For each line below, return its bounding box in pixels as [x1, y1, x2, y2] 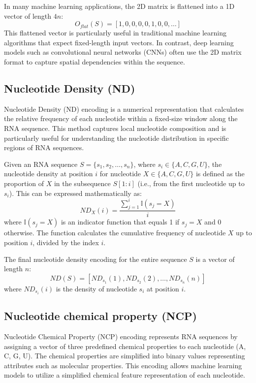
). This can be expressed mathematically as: [9, 188, 142, 198]
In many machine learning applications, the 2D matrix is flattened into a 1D [4, 1, 235, 11]
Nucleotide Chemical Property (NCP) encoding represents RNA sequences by [4, 331, 238, 342]
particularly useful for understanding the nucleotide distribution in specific [4, 132, 229, 143]
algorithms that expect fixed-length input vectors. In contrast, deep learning [4, 37, 234, 47]
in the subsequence [54, 178, 111, 188]
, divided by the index [32, 237, 99, 248]
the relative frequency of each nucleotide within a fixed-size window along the [4, 113, 238, 124]
